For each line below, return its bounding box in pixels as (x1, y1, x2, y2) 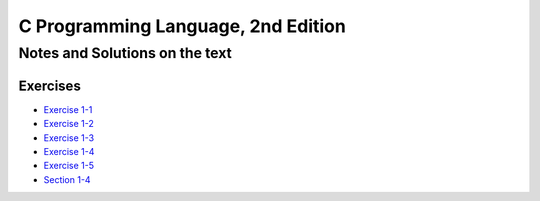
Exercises (18, 77, 82, 94)
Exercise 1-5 (43, 160, 95, 172)
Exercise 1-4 (43, 145, 95, 157)
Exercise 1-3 (43, 131, 95, 144)
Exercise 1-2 (43, 118, 95, 130)
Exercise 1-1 (43, 103, 93, 115)
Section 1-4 (43, 173, 91, 185)
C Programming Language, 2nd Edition (18, 15, 347, 37)
